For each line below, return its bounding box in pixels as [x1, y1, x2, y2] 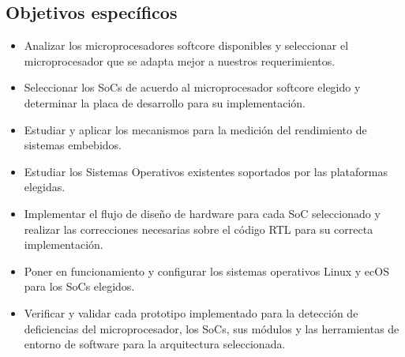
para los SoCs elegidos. [24, 278, 135, 295]
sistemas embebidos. [24, 137, 122, 153]
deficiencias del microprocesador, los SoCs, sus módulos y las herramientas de [24, 320, 399, 336]
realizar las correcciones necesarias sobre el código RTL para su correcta [24, 220, 373, 237]
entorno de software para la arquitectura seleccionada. [24, 336, 286, 352]
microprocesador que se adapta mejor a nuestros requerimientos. [24, 52, 336, 69]
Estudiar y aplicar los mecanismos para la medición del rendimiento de [24, 121, 367, 137]
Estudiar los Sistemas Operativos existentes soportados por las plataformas [24, 163, 388, 179]
